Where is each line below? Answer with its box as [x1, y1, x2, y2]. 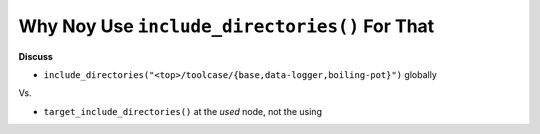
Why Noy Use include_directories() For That [18, 15, 435, 37]
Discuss [18, 50, 54, 62]
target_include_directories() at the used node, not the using [43, 105, 322, 117]
